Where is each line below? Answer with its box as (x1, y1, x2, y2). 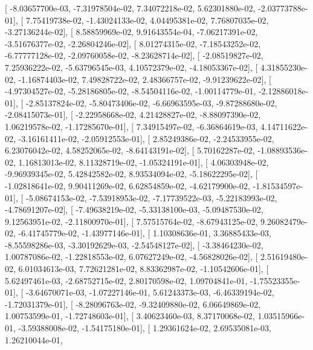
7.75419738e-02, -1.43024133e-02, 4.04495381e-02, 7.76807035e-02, (25, 13, 269, 26)
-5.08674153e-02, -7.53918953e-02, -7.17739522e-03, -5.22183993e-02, (25, 191, 277, 204)
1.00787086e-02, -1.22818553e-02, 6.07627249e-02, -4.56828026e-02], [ (5, 250, 258, 263)
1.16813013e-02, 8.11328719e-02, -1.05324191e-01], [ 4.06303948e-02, (18, 155, 269, 168)
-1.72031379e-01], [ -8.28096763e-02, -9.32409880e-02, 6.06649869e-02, (5, 297, 261, 310)
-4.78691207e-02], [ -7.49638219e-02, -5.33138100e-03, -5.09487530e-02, (5, 203, 263, 216)
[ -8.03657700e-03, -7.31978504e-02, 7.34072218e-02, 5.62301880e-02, (5, 2, 256, 14)
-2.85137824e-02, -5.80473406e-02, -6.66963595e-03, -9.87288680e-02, (25, 96, 277, 109)
